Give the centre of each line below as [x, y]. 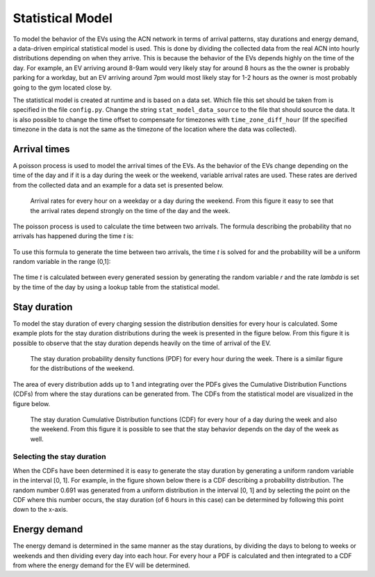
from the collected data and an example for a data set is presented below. [118, 185]
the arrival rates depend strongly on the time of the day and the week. [130, 210]
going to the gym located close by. [62, 87]
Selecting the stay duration [60, 457]
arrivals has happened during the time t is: [73, 236]
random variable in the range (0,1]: [62, 262]
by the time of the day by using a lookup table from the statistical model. [116, 287]
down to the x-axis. [41, 510]
